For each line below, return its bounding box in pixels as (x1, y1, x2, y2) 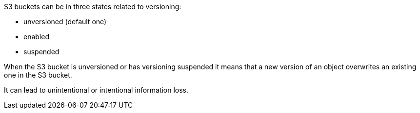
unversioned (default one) (23, 17, 107, 26)
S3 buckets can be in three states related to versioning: (4, 2, 181, 11)
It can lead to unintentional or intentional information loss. (4, 86, 189, 94)
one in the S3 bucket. (4, 71, 72, 79)
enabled (23, 32, 49, 41)
